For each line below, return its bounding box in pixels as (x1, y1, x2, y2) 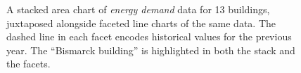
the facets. (6, 56, 51, 71)
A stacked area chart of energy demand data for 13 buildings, (6, 2, 270, 16)
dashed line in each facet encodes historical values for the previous (6, 29, 292, 44)
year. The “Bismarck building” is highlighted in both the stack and (6, 42, 295, 57)
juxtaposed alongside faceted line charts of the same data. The (6, 15, 276, 30)
